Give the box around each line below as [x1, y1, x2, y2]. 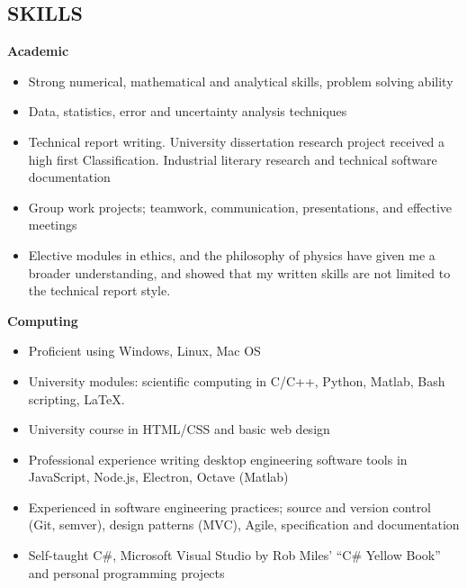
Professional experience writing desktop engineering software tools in [28, 449, 408, 468]
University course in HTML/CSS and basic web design [28, 420, 330, 439]
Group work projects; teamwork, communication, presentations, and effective [28, 197, 453, 216]
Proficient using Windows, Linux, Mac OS [28, 341, 261, 360]
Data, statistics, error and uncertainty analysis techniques [28, 102, 347, 121]
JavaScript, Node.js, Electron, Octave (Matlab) [28, 467, 289, 486]
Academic [7, 41, 69, 60]
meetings [28, 215, 77, 234]
